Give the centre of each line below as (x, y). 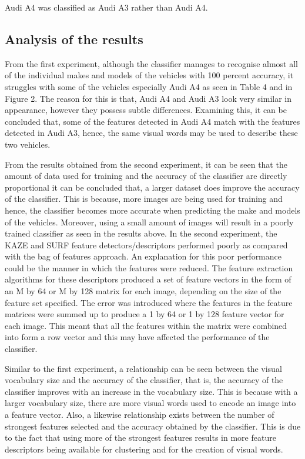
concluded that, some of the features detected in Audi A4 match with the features (152, 121)
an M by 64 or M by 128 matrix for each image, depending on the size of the (143, 291)
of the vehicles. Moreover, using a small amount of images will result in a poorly (149, 222)
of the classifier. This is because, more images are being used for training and (144, 199)
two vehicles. (28, 144)
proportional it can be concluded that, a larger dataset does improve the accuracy (152, 187)
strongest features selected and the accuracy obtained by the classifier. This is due (153, 426)
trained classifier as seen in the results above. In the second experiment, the (141, 233)
